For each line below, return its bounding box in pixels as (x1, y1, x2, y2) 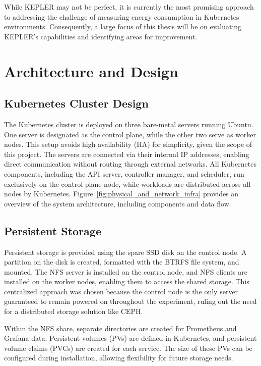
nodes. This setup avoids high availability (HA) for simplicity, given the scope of (4, 139, 252, 149)
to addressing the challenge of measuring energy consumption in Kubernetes (4, 11, 239, 22)
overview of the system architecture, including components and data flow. (4, 198, 231, 208)
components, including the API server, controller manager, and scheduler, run (4, 168, 244, 179)
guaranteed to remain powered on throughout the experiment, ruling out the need (4, 296, 257, 306)
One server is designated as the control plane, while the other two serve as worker (4, 129, 256, 139)
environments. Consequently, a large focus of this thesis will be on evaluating (4, 21, 242, 32)
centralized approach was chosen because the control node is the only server (4, 286, 238, 296)
